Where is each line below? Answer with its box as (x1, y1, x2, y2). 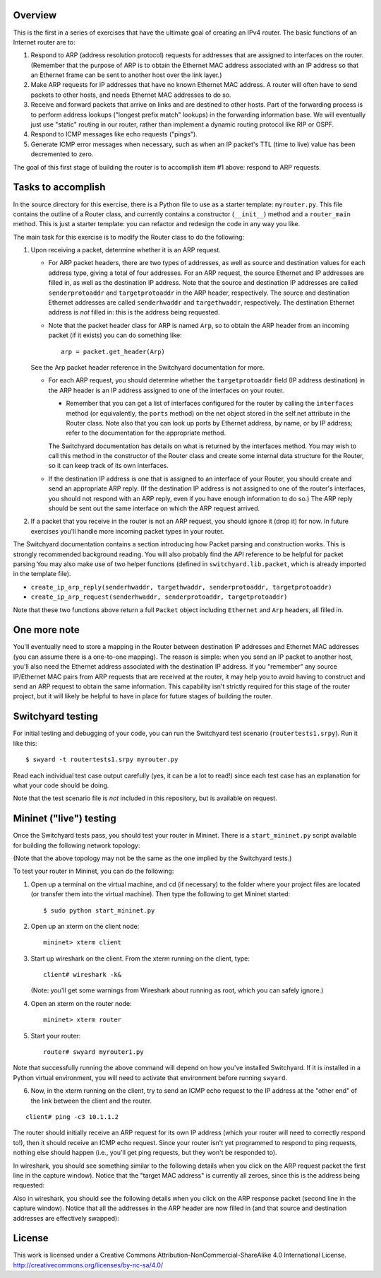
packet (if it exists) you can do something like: (48, 331, 183, 339)
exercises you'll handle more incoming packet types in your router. (30, 527, 224, 535)
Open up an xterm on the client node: (30, 922, 140, 930)
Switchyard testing (13, 710, 99, 722)
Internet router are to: (13, 37, 75, 46)
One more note (13, 624, 80, 636)
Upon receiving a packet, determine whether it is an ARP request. (30, 246, 222, 254)
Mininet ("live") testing (13, 813, 116, 825)
